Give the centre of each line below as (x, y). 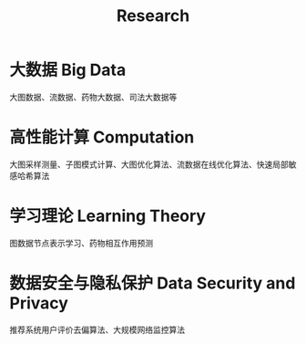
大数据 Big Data (68, 70)
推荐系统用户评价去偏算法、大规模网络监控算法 (97, 329)
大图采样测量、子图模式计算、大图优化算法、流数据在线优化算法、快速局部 (149, 164)
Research (153, 16)
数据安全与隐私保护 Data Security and (153, 283)
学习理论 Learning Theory (108, 216)
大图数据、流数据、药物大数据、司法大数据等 (93, 97)
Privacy (39, 303)
